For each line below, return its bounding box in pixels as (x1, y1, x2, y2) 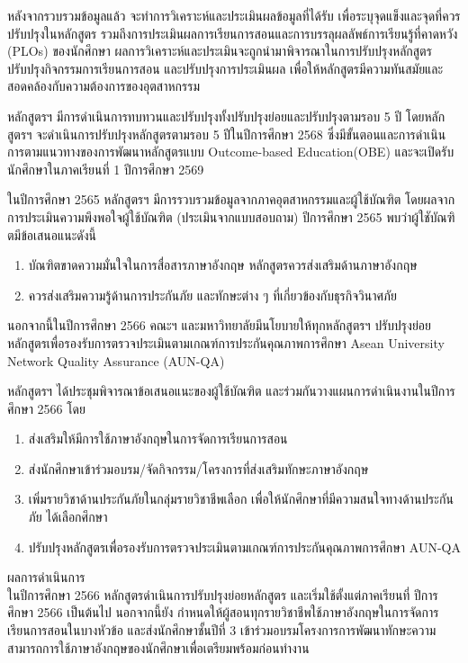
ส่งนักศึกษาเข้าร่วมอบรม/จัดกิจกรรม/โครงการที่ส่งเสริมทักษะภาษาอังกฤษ (28, 459, 369, 478)
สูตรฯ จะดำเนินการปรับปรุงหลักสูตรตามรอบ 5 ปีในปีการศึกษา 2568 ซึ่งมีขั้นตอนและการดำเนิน (7, 124, 446, 143)
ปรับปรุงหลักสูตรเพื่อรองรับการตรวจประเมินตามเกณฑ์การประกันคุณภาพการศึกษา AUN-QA (28, 537, 461, 556)
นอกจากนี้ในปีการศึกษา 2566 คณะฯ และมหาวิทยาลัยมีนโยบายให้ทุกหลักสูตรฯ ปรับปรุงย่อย (7, 316, 431, 335)
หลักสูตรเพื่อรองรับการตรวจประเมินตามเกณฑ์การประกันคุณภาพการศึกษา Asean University (7, 333, 445, 352)
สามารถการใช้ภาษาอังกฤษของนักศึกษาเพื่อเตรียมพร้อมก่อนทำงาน (7, 638, 310, 657)
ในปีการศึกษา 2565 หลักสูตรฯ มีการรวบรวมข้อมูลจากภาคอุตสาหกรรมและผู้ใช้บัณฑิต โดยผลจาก (7, 190, 455, 209)
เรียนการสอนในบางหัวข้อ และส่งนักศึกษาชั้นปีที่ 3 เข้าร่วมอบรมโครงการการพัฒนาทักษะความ (7, 621, 436, 640)
